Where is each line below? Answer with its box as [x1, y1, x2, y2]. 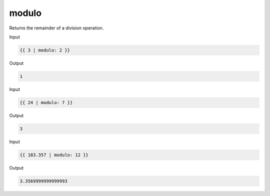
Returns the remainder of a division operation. [9, 25, 104, 31]
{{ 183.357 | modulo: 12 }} [19, 152, 88, 158]
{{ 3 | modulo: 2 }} [19, 47, 70, 53]
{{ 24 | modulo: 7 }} [19, 100, 73, 105]
